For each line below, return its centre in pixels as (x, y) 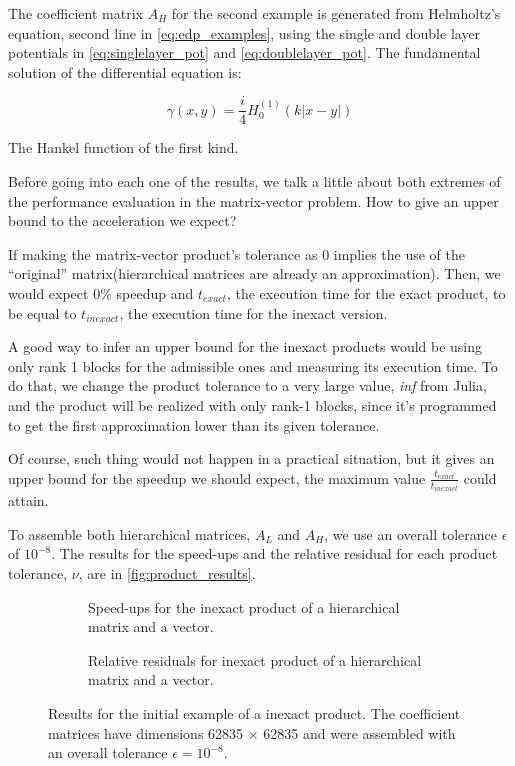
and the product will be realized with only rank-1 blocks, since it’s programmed (252, 404)
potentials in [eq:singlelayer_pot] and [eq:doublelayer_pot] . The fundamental (244, 52)
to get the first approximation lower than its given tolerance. (194, 424)
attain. (28, 500)
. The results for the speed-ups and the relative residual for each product (274, 553)
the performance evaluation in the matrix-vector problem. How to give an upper (253, 200)
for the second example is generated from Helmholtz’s (336, 13)
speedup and (155, 293)
